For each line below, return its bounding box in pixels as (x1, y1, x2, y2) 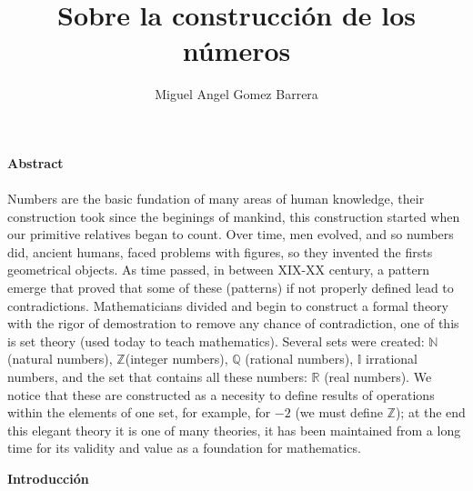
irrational (366, 349, 418, 368)
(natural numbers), (7, 349, 113, 368)
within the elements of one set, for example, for (7, 403, 271, 422)
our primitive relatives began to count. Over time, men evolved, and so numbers (7, 225, 454, 244)
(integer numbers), (125, 349, 228, 368)
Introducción (7, 469, 89, 487)
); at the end (395, 403, 466, 422)
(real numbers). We (324, 367, 432, 386)
